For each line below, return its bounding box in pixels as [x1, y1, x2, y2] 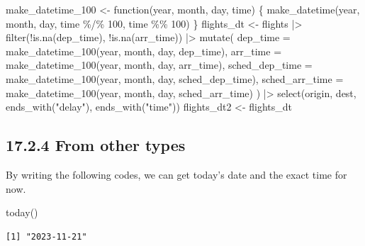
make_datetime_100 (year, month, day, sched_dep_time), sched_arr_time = [6, 71, 344, 86]
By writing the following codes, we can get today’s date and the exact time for [6, 167, 347, 181]
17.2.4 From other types [6, 134, 186, 156]
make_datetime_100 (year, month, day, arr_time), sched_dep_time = [6, 57, 313, 72]
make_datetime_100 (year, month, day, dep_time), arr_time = [6, 43, 282, 58]
